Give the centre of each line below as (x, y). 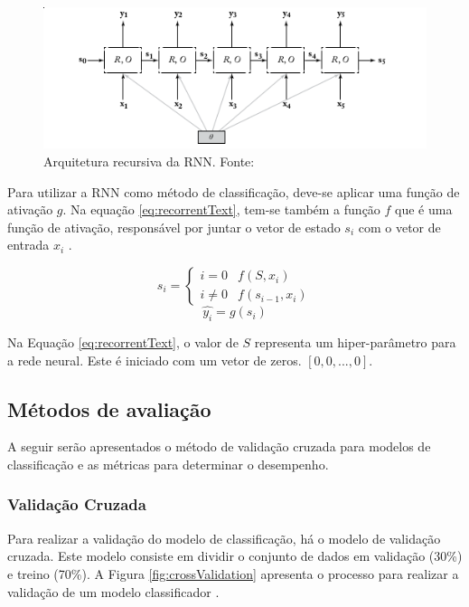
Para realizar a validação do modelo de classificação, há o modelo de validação (224, 538)
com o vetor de (399, 227)
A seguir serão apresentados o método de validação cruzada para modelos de (219, 446)
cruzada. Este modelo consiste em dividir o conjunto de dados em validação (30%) (235, 556)
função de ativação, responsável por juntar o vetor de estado (174, 227)
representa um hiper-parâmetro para (355, 341)
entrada (28, 245)
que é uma (424, 209)
